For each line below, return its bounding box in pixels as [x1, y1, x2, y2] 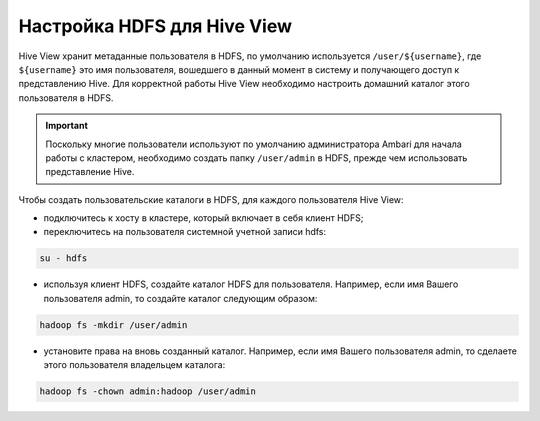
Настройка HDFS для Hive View [18, 15, 293, 37]
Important [45, 120, 89, 132]
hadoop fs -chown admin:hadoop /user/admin [39, 386, 257, 397]
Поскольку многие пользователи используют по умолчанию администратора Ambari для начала [45, 138, 462, 150]
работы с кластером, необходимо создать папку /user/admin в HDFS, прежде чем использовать [45, 151, 468, 164]
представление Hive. [45, 166, 135, 178]
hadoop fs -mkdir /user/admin [39, 319, 188, 330]
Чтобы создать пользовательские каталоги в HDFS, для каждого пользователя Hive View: [18, 193, 404, 205]
